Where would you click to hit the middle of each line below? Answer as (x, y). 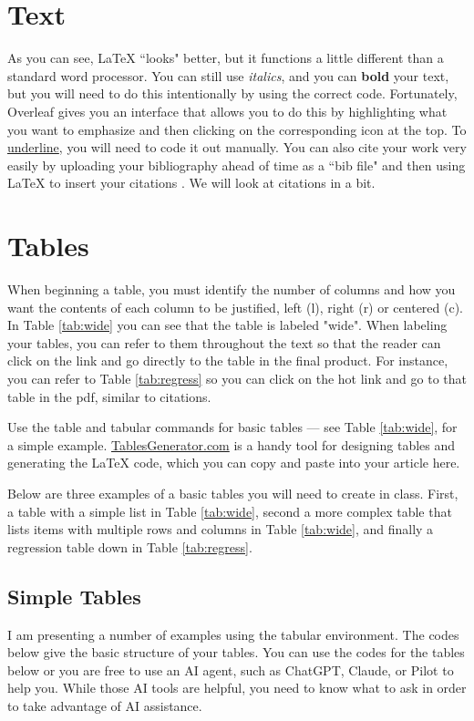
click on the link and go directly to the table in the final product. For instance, (228, 360)
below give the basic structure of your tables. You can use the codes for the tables (236, 652)
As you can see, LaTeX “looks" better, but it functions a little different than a (226, 58)
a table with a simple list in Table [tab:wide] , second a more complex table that (230, 511)
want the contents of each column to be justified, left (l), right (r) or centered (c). (236, 307)
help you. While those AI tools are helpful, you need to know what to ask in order (237, 688)
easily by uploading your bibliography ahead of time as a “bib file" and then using (237, 165)
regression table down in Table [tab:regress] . (130, 546)
